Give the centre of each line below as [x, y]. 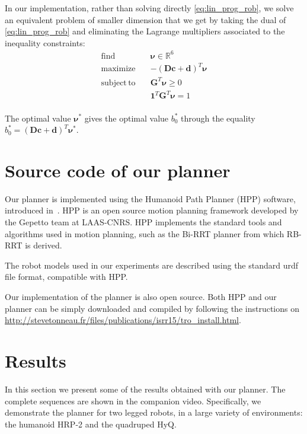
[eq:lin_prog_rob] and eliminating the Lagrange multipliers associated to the [145, 31]
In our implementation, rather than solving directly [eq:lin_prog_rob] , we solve [149, 8]
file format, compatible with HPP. [66, 277]
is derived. [44, 245]
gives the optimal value [127, 118]
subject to [118, 83]
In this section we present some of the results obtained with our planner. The [145, 389]
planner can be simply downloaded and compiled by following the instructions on [152, 308]
